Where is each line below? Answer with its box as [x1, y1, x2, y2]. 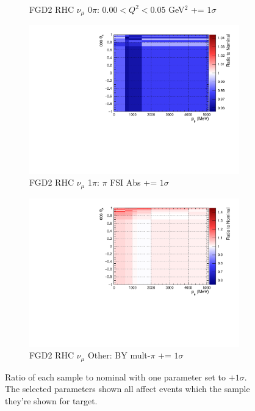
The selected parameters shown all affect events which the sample [5, 382, 250, 395]
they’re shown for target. [5, 394, 98, 407]
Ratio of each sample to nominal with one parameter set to [5, 370, 226, 383]
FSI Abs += [110, 176, 157, 189]
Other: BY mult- [87, 349, 151, 362]
